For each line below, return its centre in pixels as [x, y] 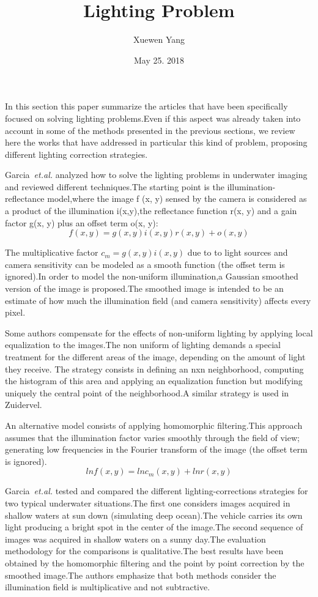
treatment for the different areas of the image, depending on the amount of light [155, 357]
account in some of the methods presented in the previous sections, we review [150, 130]
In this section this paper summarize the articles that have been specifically [146, 106]
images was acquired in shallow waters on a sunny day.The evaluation [135, 539]
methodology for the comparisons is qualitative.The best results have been [144, 551]
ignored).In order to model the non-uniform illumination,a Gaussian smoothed [152, 276]
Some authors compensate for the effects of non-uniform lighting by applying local [159, 332]
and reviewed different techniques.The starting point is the [115, 186]
